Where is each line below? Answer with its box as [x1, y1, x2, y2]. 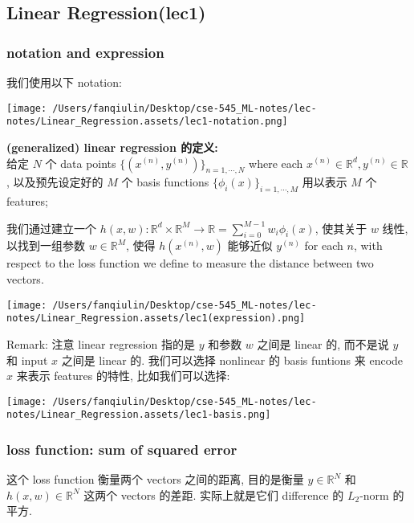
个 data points [45, 154, 116, 171]
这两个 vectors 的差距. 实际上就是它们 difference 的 [83, 486, 344, 503]
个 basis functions [121, 174, 209, 190]
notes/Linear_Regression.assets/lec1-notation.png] [6, 116, 288, 128]
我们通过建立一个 [6, 219, 96, 236]
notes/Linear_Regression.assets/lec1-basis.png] [6, 409, 271, 421]
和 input [6, 351, 48, 368]
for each [304, 237, 343, 254]
